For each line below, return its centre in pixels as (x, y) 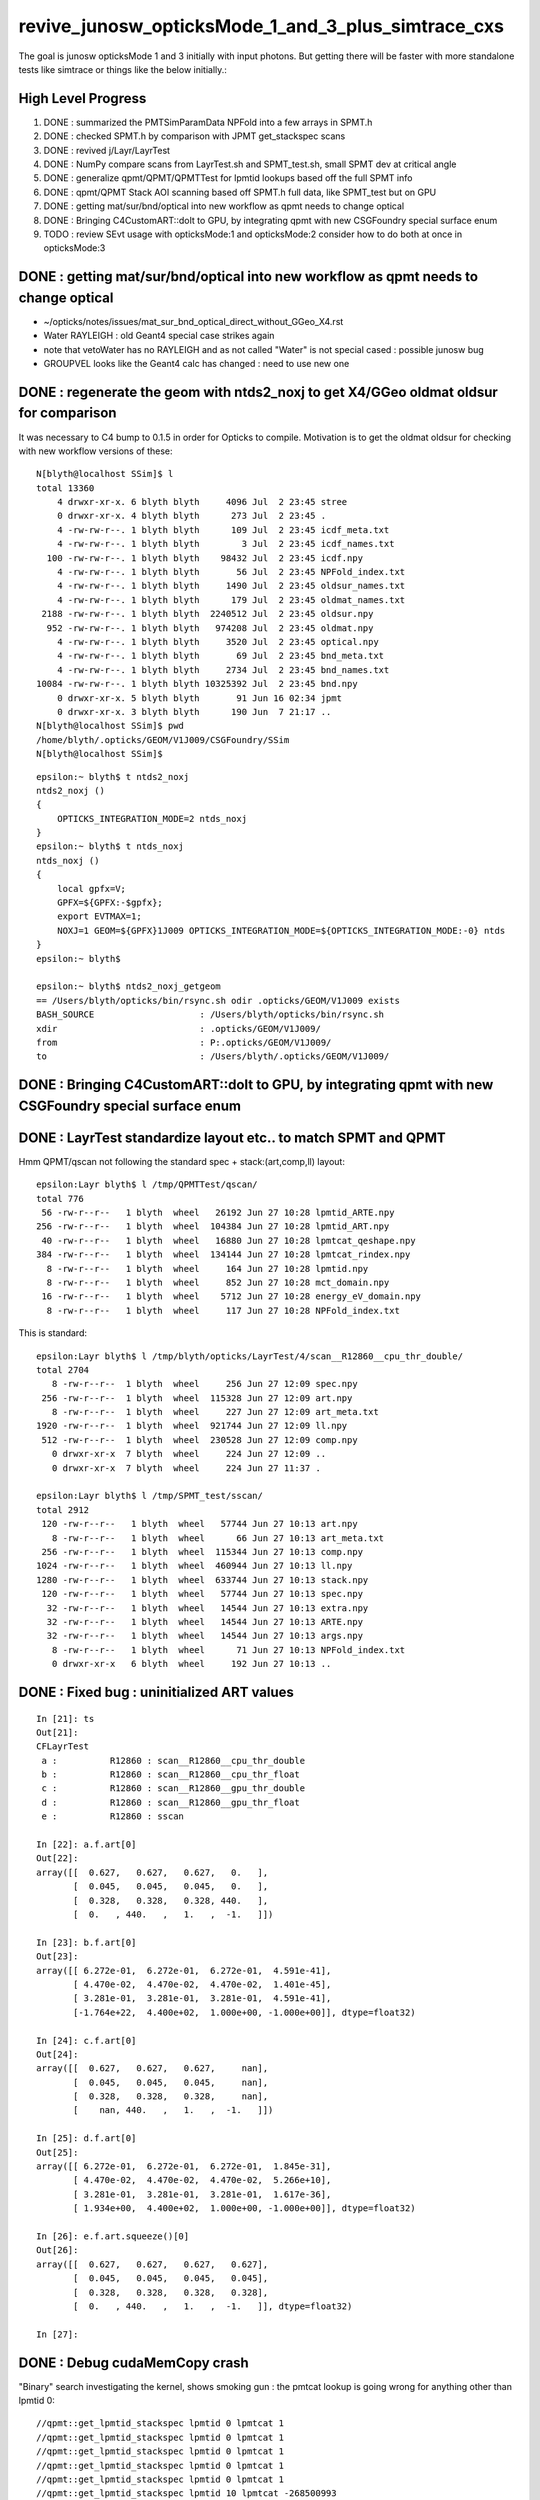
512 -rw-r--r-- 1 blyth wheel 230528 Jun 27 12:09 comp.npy (200, 1439)
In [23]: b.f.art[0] (86, 1942)
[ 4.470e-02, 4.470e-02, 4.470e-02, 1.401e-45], (202, 1984)
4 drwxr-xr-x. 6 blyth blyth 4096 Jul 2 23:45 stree (202, 502)
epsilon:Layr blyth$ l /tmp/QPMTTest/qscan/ (147, 1184)
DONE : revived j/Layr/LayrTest (106, 150)
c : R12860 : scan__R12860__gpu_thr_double (173, 1788)
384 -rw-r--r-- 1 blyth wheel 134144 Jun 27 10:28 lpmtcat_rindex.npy (223, 1254)
